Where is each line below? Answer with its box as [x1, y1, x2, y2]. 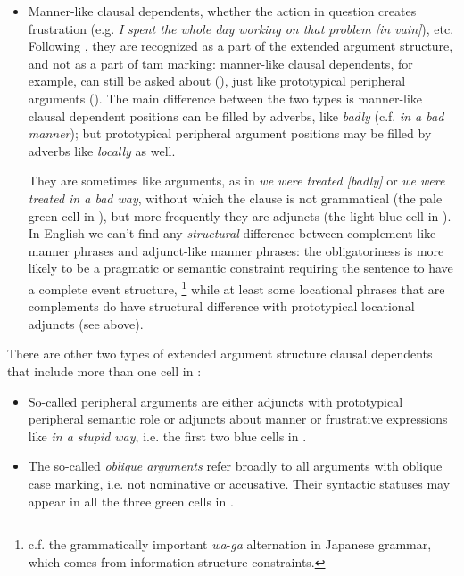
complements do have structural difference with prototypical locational [28, 297, 415, 316]
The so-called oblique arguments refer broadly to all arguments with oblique [28, 457, 443, 475]
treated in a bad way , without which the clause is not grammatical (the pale [28, 188, 443, 207]
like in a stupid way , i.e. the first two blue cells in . [28, 426, 307, 445]
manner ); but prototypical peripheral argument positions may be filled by [28, 124, 432, 143]
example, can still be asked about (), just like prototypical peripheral [28, 71, 406, 90]
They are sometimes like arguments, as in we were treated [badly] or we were [28, 171, 445, 190]
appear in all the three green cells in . [28, 491, 234, 510]
